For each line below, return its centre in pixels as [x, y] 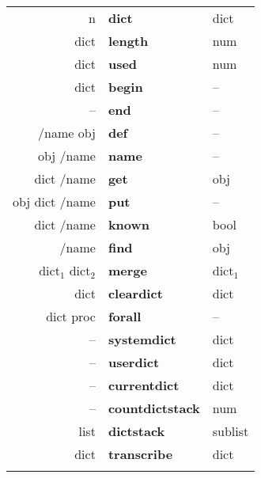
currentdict [144, 385]
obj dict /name [54, 201]
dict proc [71, 316]
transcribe [140, 454]
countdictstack [154, 408]
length [128, 41]
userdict [134, 362]
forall [125, 316]
